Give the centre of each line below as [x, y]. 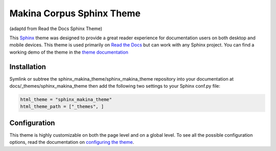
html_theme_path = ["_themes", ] [62, 107]
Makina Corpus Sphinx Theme [75, 13]
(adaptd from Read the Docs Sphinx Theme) [56, 29]
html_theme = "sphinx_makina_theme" [66, 99]
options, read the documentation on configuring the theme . [72, 142]
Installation [28, 67]
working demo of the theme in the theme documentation [69, 52]
